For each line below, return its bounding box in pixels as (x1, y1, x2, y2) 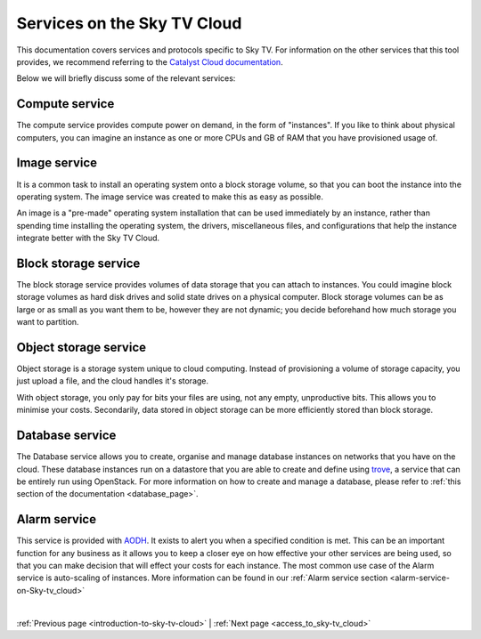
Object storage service (16, 339, 147, 355)
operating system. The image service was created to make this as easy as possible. (16, 191, 324, 202)
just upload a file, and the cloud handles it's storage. (16, 376, 209, 386)
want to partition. (16, 317, 79, 328)
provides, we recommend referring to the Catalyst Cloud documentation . (16, 56, 284, 67)
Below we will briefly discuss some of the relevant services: (16, 73, 236, 84)
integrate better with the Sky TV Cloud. (16, 232, 160, 244)
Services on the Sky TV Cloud (16, 13, 242, 33)
